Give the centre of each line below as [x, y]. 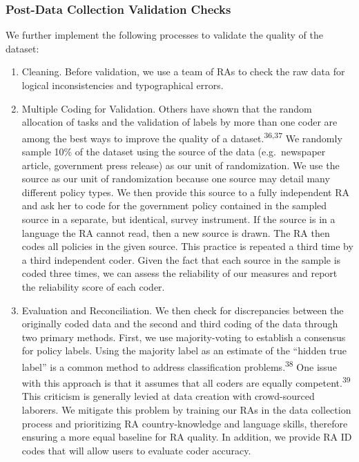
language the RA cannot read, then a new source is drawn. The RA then [176, 232]
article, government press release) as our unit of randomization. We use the [181, 165]
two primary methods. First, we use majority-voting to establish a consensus [184, 337]
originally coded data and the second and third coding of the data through [180, 324]
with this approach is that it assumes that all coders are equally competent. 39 [186, 382]
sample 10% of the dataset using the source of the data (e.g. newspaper [174, 152]
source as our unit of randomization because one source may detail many [176, 179]
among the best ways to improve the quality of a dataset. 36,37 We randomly [182, 137]
